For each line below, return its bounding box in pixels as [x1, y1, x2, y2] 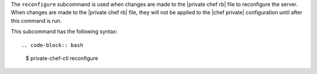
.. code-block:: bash [21, 42, 83, 48]
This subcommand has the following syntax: [11, 28, 117, 35]
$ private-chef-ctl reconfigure [25, 55, 99, 62]
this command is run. [11, 17, 62, 24]
